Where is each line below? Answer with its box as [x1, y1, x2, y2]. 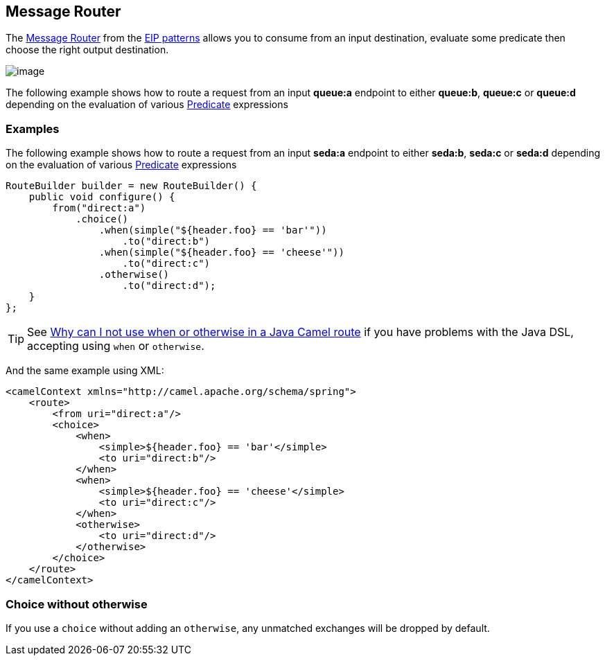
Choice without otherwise [6, 597, 148, 611]
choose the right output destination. [6, 44, 169, 56]
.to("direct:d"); [122, 280, 216, 292]
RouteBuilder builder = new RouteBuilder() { [6, 180, 257, 192]
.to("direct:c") [122, 258, 211, 270]
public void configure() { [28, 191, 175, 203]
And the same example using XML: [6, 364, 164, 377]
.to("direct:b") [122, 236, 211, 247]
